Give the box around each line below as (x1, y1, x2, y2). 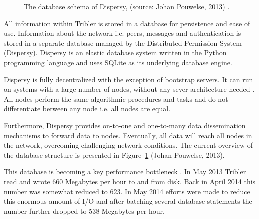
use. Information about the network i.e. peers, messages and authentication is (4, 28, 241, 38)
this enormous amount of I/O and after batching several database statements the (4, 196, 252, 206)
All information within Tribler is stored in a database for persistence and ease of (4, 18, 250, 28)
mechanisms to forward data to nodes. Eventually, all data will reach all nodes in (4, 130, 252, 140)
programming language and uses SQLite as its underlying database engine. (4, 57, 232, 67)
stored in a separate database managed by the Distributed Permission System (4, 37, 242, 48)
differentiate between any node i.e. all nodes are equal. (4, 103, 171, 114)
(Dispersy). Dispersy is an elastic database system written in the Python (4, 47, 227, 58)
